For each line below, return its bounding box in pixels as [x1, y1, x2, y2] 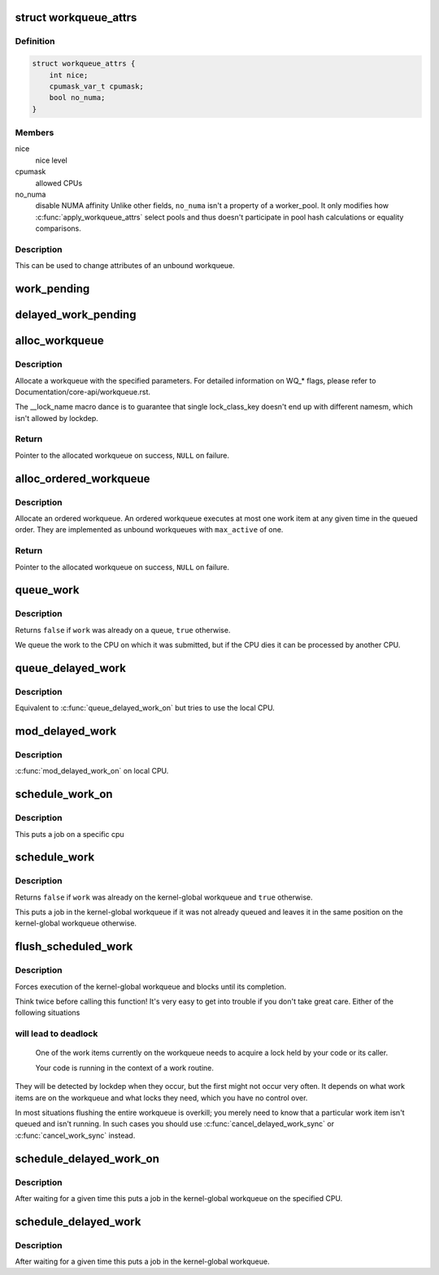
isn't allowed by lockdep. [15, 413, 99, 423]
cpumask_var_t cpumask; [49, 81, 144, 91]
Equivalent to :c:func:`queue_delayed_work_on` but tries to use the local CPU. [15, 703, 276, 713]
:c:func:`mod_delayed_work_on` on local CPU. [15, 766, 169, 776]
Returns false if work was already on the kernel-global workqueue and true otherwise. [15, 892, 313, 902]
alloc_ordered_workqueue [15, 471, 150, 485]
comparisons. [35, 223, 81, 233]
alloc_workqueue [15, 334, 105, 348]
